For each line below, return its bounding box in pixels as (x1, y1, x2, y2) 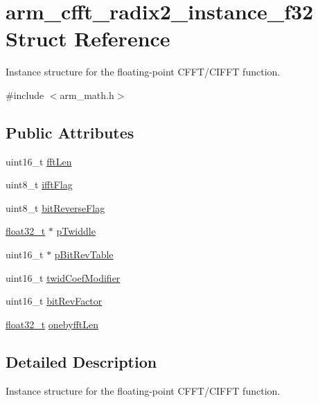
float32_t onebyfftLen (6, 316, 99, 331)
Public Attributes (6, 121, 134, 143)
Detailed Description (6, 350, 157, 372)
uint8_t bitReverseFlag (6, 200, 105, 215)
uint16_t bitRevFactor (6, 294, 103, 308)
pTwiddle (56, 224, 96, 238)
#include (6, 87, 44, 102)
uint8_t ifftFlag (6, 177, 73, 192)
